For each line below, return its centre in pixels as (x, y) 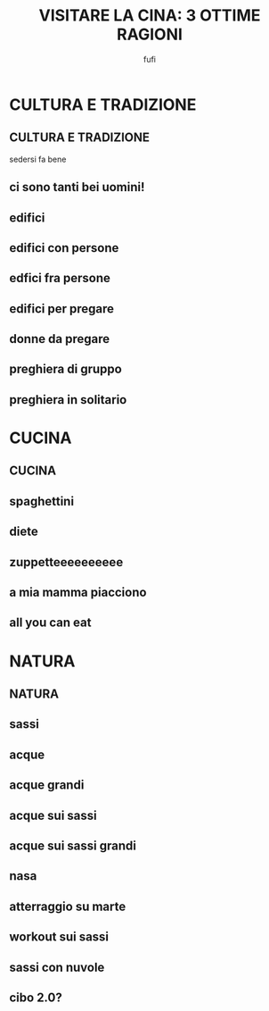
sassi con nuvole (57, 967)
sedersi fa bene (38, 159)
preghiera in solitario (68, 400)
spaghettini (41, 501)
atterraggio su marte (68, 906)
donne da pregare (59, 339)
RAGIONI (150, 34)
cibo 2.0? (36, 997)
